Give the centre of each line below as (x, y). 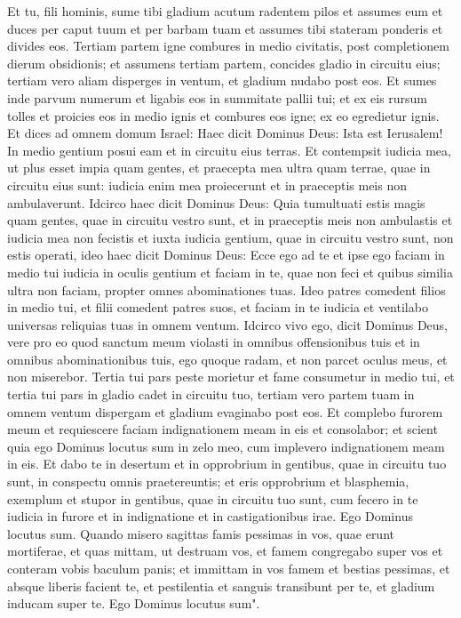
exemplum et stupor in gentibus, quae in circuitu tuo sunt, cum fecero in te (213, 498)
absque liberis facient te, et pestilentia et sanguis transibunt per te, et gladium (221, 586)
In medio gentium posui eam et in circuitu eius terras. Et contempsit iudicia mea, (229, 150)
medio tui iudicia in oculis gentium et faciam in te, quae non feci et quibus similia (230, 272)
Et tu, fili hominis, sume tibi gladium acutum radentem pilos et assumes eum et (225, 11)
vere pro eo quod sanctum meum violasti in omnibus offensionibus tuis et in (214, 342)
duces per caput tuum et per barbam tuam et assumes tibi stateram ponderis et (225, 28)
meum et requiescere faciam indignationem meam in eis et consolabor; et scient (223, 429)
